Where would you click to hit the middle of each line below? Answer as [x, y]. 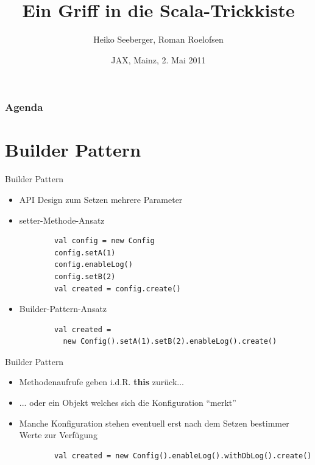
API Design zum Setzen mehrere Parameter [101, 199]
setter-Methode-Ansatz [62, 220]
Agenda [24, 107]
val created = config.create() [118, 289]
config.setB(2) [85, 276]
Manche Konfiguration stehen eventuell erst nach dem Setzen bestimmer [154, 423]
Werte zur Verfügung [58, 435]
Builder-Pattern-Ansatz [63, 309]
